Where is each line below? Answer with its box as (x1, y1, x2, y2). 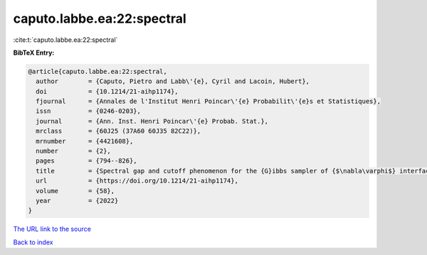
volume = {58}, (36, 187, 115, 195)
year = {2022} (36, 197, 119, 205)
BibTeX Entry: (13, 48, 55, 57)
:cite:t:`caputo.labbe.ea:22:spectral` (13, 36, 118, 44)
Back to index (13, 238, 53, 246)
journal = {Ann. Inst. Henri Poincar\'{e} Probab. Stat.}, (36, 117, 269, 125)
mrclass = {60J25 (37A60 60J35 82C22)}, (36, 127, 201, 135)
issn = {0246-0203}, (36, 107, 142, 115)
